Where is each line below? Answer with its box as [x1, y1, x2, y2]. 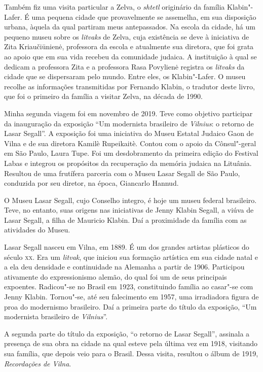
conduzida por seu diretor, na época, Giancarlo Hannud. [4, 178, 179, 188]
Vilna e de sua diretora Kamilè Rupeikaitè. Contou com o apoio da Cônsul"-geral [4, 138, 256, 148]
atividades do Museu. [4, 224, 70, 235]
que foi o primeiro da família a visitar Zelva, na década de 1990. [4, 91, 203, 102]
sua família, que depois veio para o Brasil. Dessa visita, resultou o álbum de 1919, [4, 348, 258, 358]
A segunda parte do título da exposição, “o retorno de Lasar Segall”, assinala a [4, 328, 250, 339]
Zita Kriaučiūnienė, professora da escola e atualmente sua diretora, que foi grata [4, 41, 254, 52]
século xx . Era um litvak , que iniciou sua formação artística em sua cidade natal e [4, 251, 258, 262]
